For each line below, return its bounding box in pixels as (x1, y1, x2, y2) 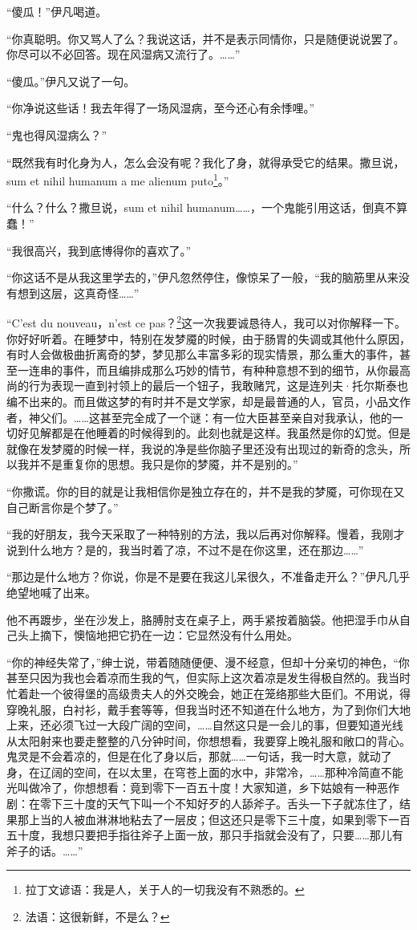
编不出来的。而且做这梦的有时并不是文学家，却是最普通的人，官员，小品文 (6, 393, 399, 409)
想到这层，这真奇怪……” (17, 284, 140, 301)
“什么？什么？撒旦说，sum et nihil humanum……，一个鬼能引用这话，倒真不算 (6, 199, 407, 216)
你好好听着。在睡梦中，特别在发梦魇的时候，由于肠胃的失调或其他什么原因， (6, 330, 411, 347)
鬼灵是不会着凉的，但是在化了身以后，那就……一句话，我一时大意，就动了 (6, 748, 392, 765)
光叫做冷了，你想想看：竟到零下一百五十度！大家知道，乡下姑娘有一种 (6, 779, 377, 796)
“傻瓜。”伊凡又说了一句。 (6, 72, 136, 89)
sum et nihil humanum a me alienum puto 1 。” (6, 170, 229, 189)
